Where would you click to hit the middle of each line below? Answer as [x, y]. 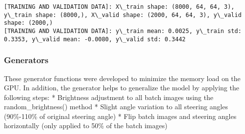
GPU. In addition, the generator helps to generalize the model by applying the [122, 88]
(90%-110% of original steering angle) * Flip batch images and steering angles [120, 116]
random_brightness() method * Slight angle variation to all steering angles [116, 107]
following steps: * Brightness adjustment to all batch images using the [109, 97]
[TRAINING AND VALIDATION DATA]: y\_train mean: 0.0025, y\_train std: [123, 31]
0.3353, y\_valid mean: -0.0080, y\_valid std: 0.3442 [95, 39]
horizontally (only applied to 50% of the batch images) [86, 126]
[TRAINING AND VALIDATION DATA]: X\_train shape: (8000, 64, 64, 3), [119, 7]
